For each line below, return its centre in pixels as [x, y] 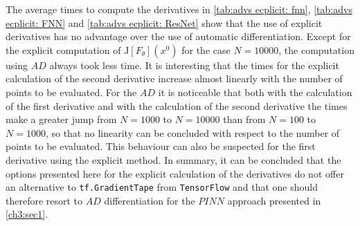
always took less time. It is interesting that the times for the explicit [194, 65]
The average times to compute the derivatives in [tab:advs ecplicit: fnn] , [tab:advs [179, 9]
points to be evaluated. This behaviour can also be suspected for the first [161, 146]
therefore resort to [44, 200]
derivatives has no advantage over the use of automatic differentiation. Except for [178, 36]
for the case [206, 49]
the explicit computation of [63, 49]
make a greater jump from [61, 119]
